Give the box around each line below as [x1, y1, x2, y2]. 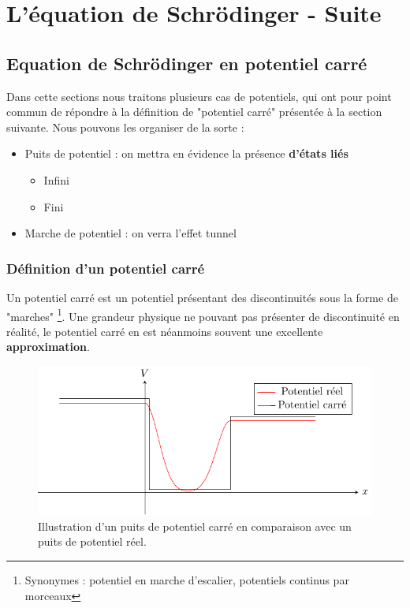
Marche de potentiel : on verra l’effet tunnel [24, 225, 237, 241]
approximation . [6, 338, 90, 355]
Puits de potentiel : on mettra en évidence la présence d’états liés [24, 145, 348, 162]
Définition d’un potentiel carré [6, 258, 205, 278]
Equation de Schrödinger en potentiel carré [6, 50, 367, 75]
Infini [43, 171, 69, 188]
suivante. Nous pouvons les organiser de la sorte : [6, 118, 244, 135]
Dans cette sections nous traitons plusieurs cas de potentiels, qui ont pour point [6, 88, 392, 104]
